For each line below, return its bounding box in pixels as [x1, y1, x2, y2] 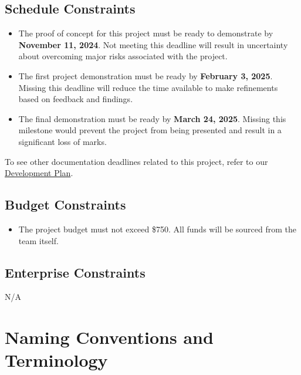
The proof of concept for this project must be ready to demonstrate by [18, 27, 273, 39]
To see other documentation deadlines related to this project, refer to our [5, 155, 268, 167]
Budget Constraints [5, 195, 126, 214]
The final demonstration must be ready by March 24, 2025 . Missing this [18, 112, 286, 124]
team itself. [18, 234, 59, 246]
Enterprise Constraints [5, 263, 146, 281]
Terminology [5, 348, 108, 372]
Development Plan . [5, 167, 73, 179]
